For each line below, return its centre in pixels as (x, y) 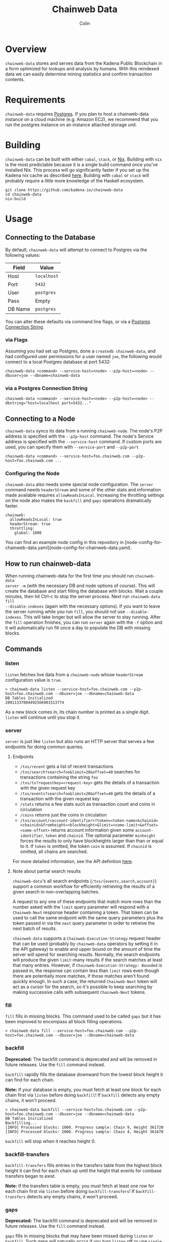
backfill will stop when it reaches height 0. (50, 1141)
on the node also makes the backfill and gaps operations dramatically (78, 500)
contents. (15, 79)
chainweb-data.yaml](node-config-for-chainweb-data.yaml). (69, 548)
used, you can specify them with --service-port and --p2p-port (72, 447)
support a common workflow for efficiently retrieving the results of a (83, 886)
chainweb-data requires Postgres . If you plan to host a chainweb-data (77, 114)
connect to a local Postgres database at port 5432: (58, 362)
